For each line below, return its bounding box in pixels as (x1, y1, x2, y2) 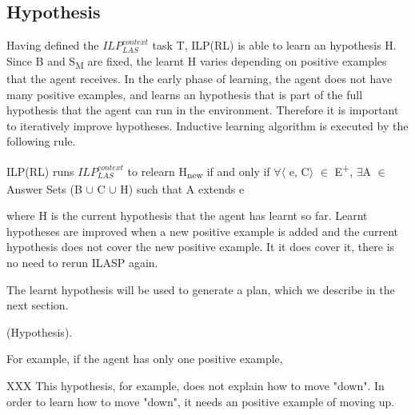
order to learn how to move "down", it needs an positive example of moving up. (6, 393, 395, 409)
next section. (6, 297, 69, 313)
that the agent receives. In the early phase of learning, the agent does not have (6, 70, 393, 86)
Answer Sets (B (6, 180, 82, 197)
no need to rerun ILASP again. (6, 254, 158, 271)
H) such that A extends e (120, 180, 245, 197)
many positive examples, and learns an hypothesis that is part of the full (6, 86, 363, 102)
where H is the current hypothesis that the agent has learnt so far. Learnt (6, 207, 368, 224)
